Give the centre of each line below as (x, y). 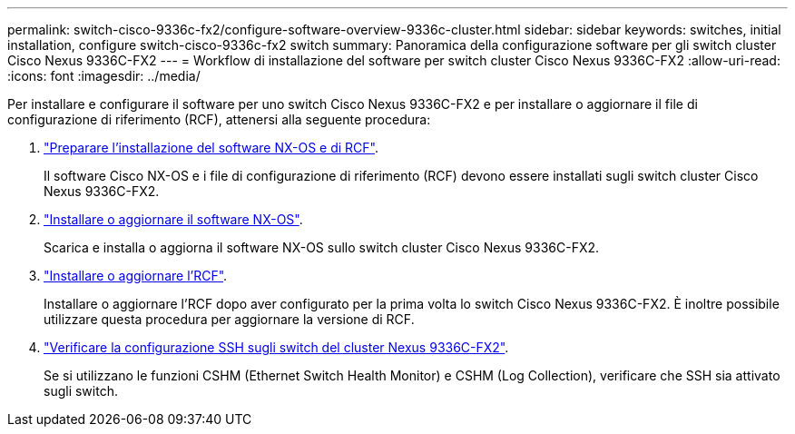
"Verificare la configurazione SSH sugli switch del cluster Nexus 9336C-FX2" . (276, 347)
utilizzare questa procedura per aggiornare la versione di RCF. (229, 319)
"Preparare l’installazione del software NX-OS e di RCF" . (211, 148)
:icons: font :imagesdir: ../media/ (104, 76)
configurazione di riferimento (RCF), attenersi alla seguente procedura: (219, 119)
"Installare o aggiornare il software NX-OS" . (173, 219)
